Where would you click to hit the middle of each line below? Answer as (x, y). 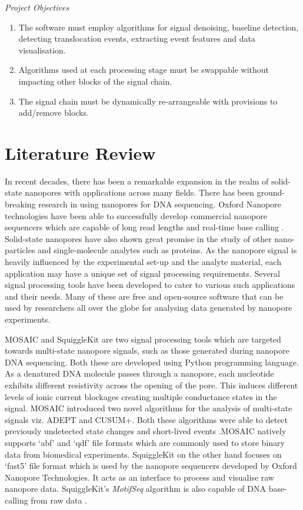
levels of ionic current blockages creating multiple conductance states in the (141, 396)
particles (20, 250)
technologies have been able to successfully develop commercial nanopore (136, 215)
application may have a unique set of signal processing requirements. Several (142, 273)
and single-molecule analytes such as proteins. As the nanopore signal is (167, 250)
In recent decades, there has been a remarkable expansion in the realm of (137, 181)
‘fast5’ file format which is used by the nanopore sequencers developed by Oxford (151, 466)
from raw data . (59, 500)
